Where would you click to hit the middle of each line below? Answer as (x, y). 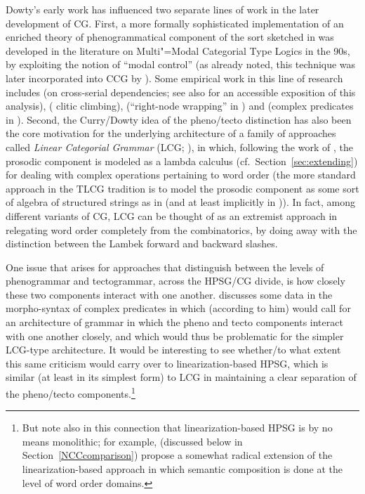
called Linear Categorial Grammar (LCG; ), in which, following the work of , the (179, 147)
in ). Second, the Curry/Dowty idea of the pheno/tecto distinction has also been (179, 119)
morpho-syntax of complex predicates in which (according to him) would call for (178, 308)
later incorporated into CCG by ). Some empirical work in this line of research (174, 78)
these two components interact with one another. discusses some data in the (169, 294)
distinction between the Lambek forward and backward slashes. (142, 243)
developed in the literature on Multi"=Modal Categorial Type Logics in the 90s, (178, 50)
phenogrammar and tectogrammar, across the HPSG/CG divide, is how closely (175, 281)
